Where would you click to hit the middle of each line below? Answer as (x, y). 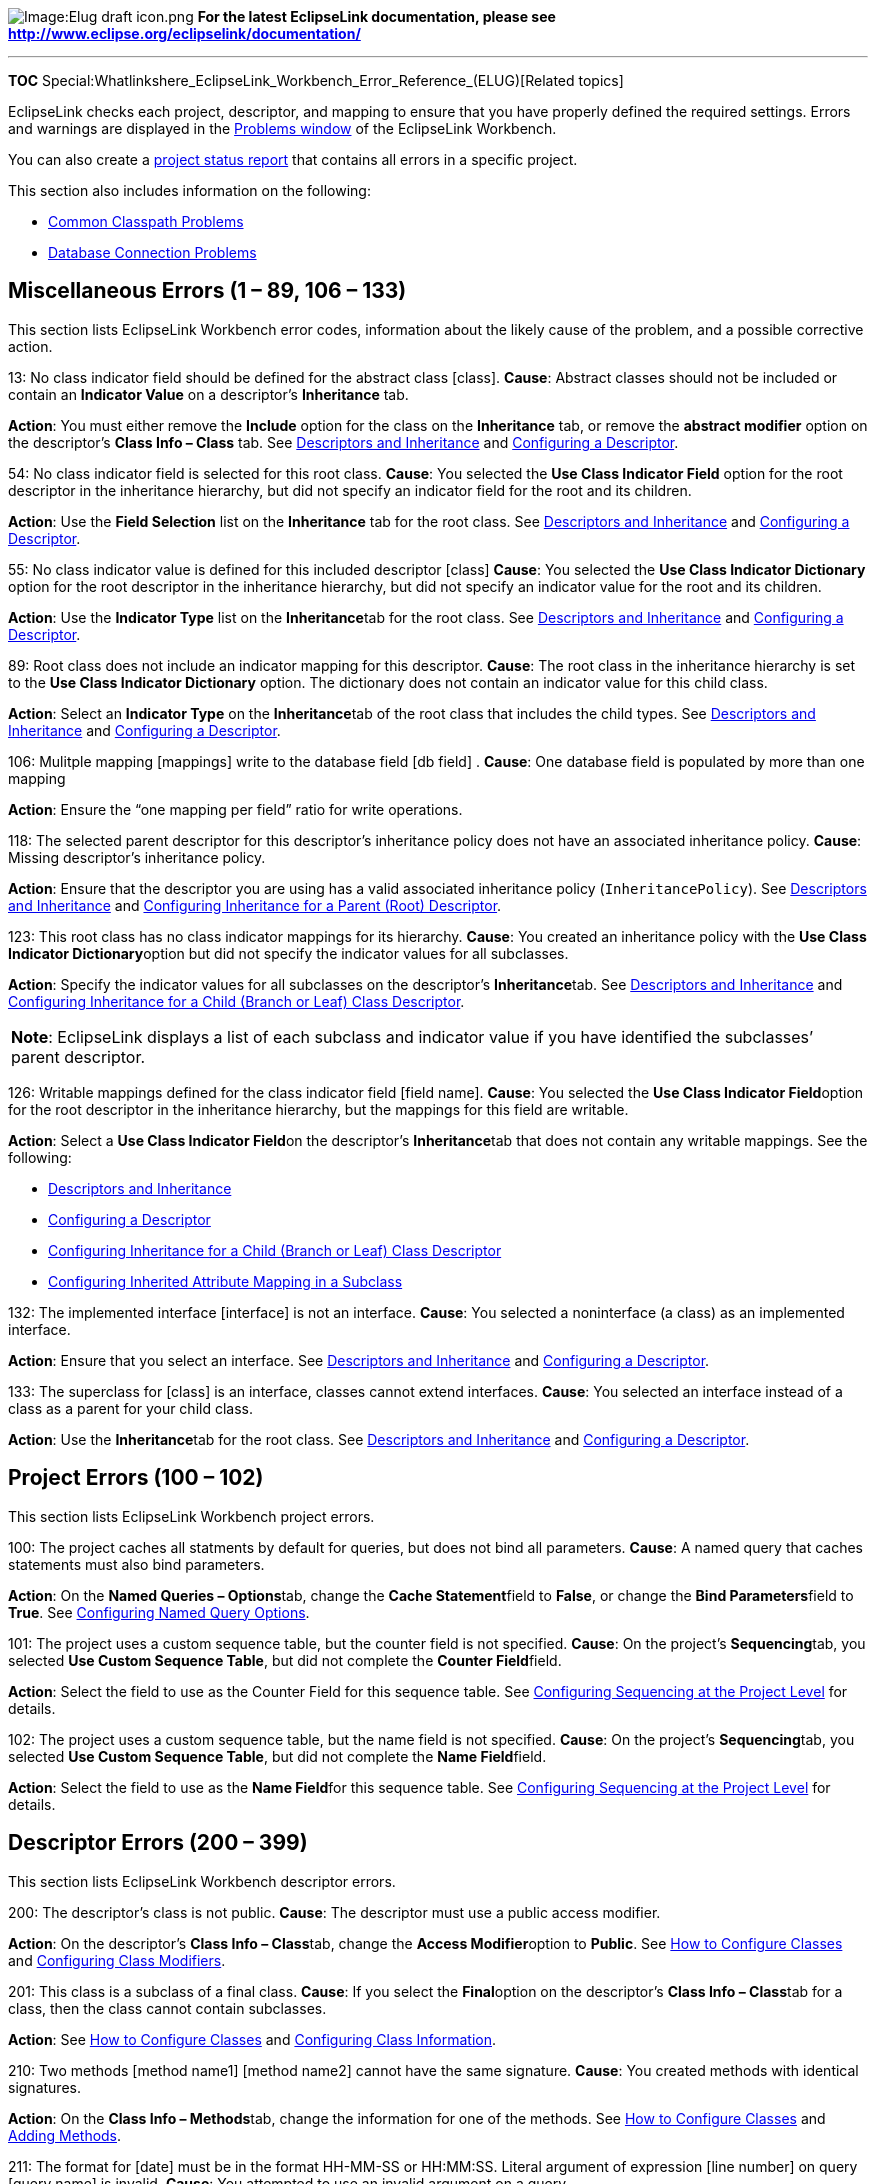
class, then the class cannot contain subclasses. (167, 2008)
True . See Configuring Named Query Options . (159, 1612)
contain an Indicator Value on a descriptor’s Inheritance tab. (208, 394)
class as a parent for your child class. (130, 1408)
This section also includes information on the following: (189, 190)
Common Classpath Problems (146, 221)
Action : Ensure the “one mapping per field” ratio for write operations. (235, 809)
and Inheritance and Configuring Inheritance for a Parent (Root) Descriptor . (255, 905)
